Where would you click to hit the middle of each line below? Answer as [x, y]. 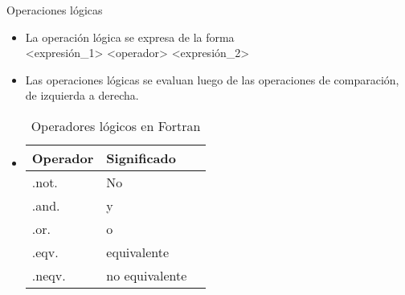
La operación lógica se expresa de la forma [130, 37]
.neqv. [49, 275]
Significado [141, 158]
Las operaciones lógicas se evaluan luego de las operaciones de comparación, [212, 79]
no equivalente [147, 275]
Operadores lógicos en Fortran [116, 125]
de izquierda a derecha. [82, 95]
